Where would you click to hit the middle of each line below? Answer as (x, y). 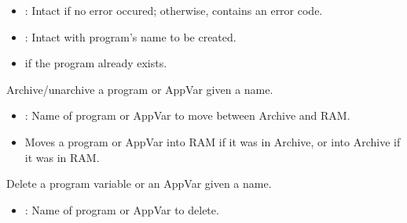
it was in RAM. (62, 157)
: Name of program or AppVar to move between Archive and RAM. (187, 115)
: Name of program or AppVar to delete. (122, 209)
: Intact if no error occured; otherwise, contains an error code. (174, 10)
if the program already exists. (96, 63)
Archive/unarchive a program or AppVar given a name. (140, 89)
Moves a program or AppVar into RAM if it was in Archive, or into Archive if (213, 141)
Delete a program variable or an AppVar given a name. (139, 183)
